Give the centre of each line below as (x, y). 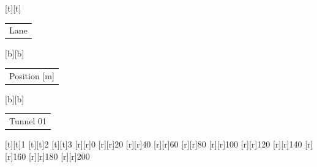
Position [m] (32, 75)
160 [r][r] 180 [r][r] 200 (51, 156)
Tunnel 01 (28, 121)
